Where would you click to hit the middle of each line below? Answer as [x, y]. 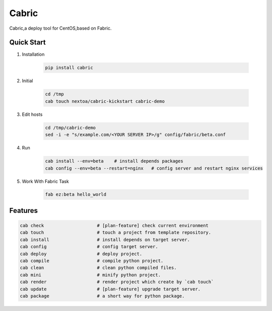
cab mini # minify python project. [90, 275]
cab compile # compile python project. [92, 261]
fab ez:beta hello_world [76, 195]
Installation [33, 54]
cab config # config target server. [89, 247]
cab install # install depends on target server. [105, 240]
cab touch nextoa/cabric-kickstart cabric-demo [105, 101]
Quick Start [27, 43]
